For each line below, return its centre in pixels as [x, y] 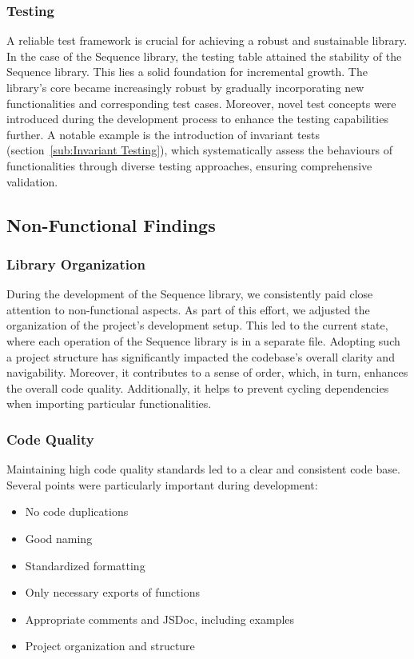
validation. [32, 181]
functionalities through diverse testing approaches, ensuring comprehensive [189, 165]
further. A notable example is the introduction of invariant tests [163, 134]
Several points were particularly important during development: [162, 484]
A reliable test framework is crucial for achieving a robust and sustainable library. [207, 40]
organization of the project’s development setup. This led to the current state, [197, 325]
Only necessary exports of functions [112, 592]
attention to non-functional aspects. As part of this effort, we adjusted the [188, 309]
